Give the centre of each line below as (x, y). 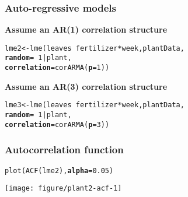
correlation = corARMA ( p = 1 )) (57, 68)
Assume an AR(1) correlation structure (86, 29)
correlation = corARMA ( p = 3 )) (57, 124)
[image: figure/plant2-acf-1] (63, 189)
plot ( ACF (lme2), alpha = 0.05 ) (59, 170)
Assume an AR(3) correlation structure (86, 86)
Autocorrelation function (64, 149)
